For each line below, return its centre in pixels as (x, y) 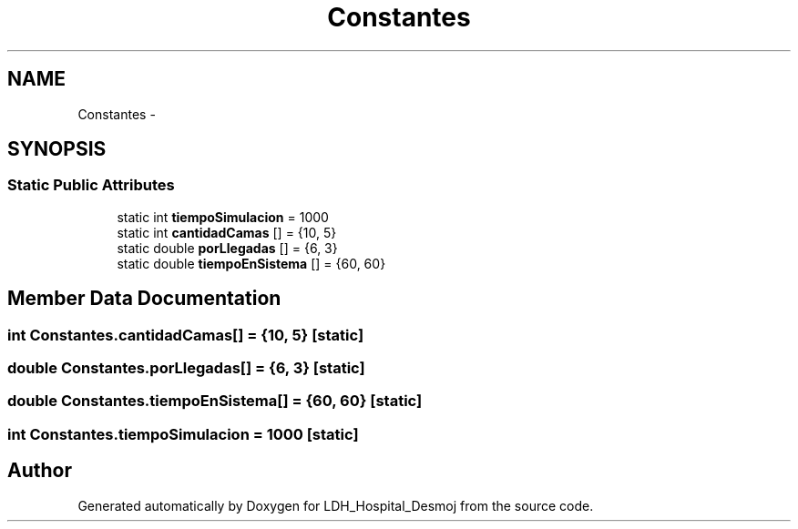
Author (40, 471)
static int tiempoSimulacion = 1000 (223, 217)
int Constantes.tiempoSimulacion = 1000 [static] (183, 434)
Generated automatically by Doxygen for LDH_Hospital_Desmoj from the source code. (336, 505)
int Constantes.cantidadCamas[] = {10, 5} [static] (186, 335)
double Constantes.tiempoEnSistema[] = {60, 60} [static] (215, 401)
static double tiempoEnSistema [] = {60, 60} (251, 263)
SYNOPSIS (57, 149)
